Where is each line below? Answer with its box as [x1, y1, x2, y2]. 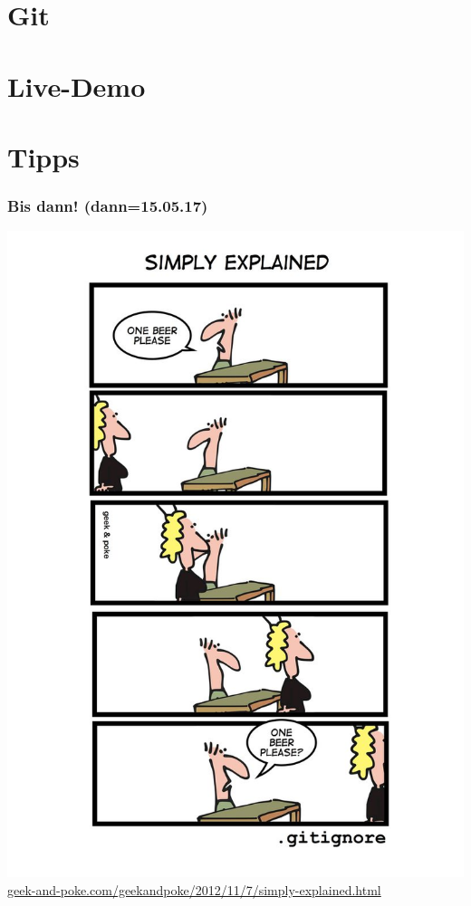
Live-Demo [7, 67, 146, 104]
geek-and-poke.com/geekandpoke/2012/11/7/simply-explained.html [7, 880, 381, 899]
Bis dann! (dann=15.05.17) [7, 195, 208, 217]
